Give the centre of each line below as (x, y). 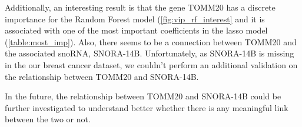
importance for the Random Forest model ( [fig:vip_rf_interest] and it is (135, 19)
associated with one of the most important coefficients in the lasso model (136, 30)
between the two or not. (48, 119)
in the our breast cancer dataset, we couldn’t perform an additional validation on (151, 64)
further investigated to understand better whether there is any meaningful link (147, 107)
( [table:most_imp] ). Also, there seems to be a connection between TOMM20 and (151, 41)
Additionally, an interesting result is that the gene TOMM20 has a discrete (140, 7)
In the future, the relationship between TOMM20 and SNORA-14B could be (143, 96)
